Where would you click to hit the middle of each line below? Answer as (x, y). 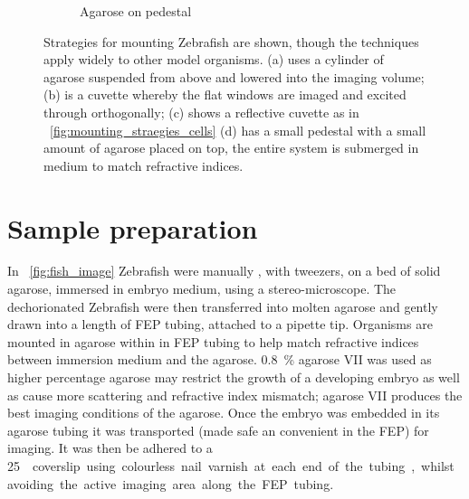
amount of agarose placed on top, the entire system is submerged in (231, 148)
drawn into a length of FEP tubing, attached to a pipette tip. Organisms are (220, 324)
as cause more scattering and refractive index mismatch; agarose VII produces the (235, 395)
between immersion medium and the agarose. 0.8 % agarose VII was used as (220, 359)
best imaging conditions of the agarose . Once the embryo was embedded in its (224, 413)
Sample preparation (133, 227)
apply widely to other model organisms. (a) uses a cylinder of (214, 59)
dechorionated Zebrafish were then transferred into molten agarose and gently (223, 306)
